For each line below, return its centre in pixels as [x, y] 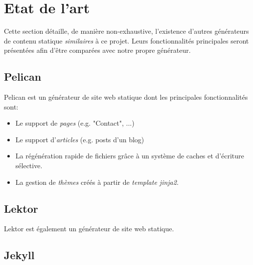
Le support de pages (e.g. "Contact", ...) [75, 123]
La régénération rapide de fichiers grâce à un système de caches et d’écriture [130, 156]
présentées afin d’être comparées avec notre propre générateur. [97, 50]
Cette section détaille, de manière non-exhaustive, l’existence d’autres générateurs [126, 31]
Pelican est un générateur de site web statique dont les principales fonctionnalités [126, 97]
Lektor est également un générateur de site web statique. [89, 229]
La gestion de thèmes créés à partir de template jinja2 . [97, 182]
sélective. [29, 166]
